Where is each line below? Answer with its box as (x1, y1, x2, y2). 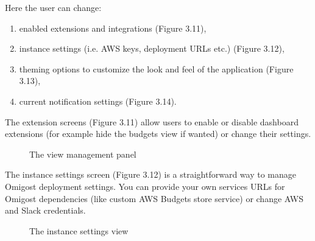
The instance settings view (29, 224, 129, 237)
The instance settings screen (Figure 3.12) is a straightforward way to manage (5, 168, 296, 181)
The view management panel (29, 147, 136, 160)
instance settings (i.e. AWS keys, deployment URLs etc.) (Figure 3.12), (19, 42, 285, 55)
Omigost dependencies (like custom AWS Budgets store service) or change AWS (5, 192, 303, 204)
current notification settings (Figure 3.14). (19, 94, 177, 107)
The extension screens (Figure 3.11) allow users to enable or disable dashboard (5, 115, 299, 128)
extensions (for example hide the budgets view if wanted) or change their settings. (5, 127, 311, 140)
